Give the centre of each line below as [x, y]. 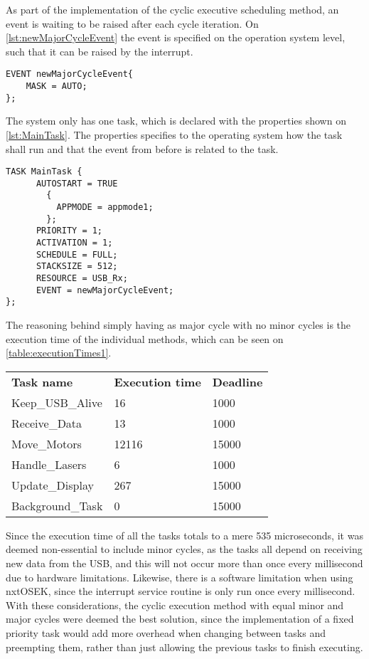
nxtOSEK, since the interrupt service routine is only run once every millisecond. [181, 591]
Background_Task [57, 505]
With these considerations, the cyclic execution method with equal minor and [175, 605]
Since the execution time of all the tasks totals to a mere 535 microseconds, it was [184, 535]
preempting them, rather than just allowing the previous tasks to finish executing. [184, 647]
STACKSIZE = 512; [77, 267]
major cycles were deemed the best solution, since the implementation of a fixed [180, 619]
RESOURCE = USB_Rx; [82, 279]
